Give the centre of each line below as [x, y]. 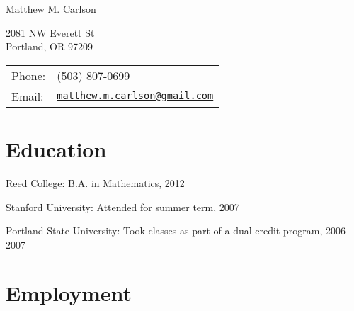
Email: [28, 96]
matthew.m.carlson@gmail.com [135, 96]
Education [56, 148]
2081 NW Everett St [50, 32]
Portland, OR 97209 [49, 46]
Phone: [29, 75]
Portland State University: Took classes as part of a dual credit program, [164, 231]
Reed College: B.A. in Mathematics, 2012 [95, 182]
